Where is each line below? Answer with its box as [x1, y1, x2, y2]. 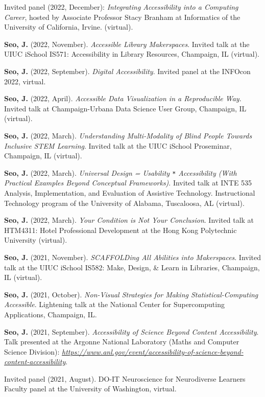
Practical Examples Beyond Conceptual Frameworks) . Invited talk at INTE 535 [4, 177, 252, 188]
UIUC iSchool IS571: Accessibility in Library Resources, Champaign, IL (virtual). [4, 49, 260, 59]
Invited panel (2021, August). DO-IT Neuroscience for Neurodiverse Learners [4, 373, 246, 384]
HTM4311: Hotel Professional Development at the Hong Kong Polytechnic [4, 224, 237, 235]
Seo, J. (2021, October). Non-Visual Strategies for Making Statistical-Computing [4, 289, 258, 299]
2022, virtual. [4, 76, 46, 86]
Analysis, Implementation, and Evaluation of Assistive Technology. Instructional [4, 187, 255, 198]
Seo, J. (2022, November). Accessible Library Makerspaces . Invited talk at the [4, 38, 250, 49]
